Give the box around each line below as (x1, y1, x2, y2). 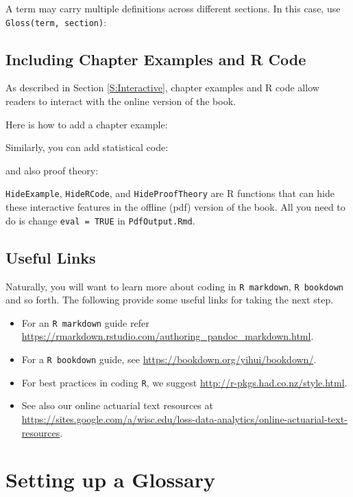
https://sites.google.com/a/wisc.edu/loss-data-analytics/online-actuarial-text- (21, 411, 348, 426)
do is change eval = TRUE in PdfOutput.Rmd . (5, 213, 195, 227)
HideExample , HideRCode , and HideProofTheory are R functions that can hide (5, 186, 334, 200)
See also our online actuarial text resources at (21, 398, 213, 413)
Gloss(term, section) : (5, 14, 107, 29)
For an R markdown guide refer (21, 315, 149, 330)
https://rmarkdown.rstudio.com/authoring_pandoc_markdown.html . (21, 329, 314, 343)
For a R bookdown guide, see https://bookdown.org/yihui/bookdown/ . (21, 352, 317, 367)
